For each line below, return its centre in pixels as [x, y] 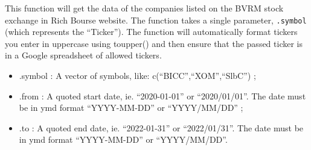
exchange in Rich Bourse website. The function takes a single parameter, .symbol [156, 20]
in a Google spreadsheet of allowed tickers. [83, 55]
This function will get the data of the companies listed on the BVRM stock [144, 8]
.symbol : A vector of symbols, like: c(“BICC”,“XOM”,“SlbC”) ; [137, 76]
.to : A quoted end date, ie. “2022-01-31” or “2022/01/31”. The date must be [161, 127]
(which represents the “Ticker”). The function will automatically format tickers [151, 32]
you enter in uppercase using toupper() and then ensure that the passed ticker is [154, 43]
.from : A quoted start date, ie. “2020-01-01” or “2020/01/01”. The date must [162, 95]
